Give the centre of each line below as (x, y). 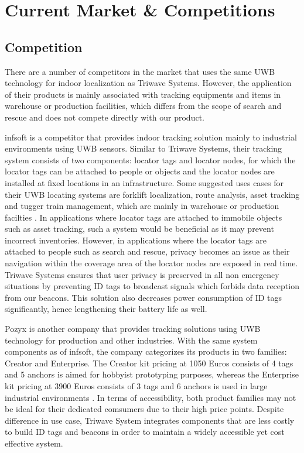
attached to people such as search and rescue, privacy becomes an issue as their (147, 251)
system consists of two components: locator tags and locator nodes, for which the (150, 159)
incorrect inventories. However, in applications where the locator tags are (136, 240)
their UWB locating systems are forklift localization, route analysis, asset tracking (152, 194)
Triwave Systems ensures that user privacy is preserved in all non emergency (142, 274)
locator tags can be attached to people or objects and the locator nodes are (140, 171)
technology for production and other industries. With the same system (131, 340)
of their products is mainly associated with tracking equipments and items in (143, 94)
